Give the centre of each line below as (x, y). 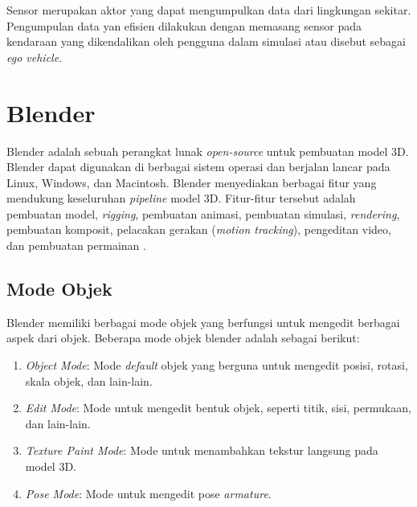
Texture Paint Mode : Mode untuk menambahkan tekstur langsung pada (202, 450)
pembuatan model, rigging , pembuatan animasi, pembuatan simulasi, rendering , (203, 213)
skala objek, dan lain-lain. (89, 380)
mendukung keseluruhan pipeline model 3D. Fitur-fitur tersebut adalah (181, 198)
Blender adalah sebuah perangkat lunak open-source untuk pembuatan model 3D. (208, 151)
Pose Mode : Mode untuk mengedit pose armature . (148, 493)
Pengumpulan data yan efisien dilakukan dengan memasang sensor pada (184, 25)
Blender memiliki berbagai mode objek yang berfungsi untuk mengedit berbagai (203, 322)
